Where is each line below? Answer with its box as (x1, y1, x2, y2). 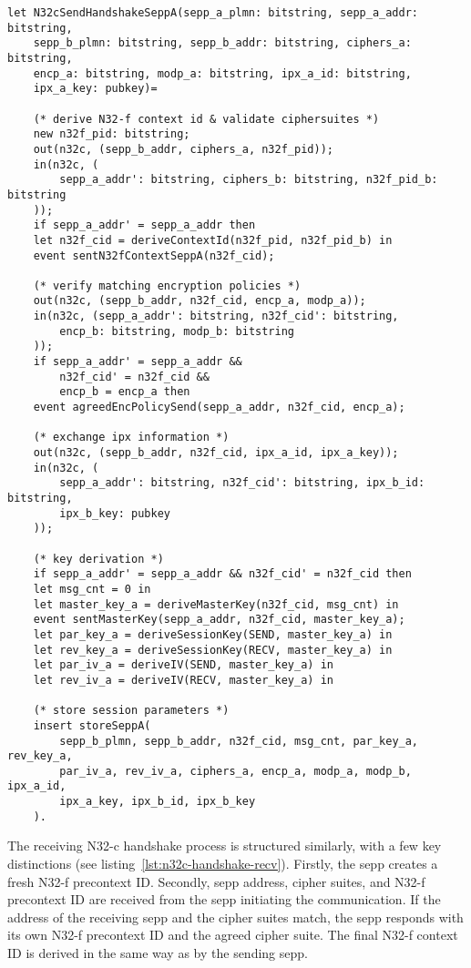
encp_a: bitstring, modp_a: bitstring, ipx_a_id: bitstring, (33, 66, 412, 80)
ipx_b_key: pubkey (59, 506, 170, 520)
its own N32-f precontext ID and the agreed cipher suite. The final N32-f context (7, 925, 458, 944)
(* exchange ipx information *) (33, 431, 230, 444)
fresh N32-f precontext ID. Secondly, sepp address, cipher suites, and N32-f (7, 871, 425, 891)
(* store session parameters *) (33, 704, 230, 718)
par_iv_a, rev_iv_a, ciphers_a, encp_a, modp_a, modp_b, (59, 764, 412, 778)
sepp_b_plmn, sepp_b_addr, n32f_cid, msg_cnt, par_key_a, (59, 734, 419, 748)
